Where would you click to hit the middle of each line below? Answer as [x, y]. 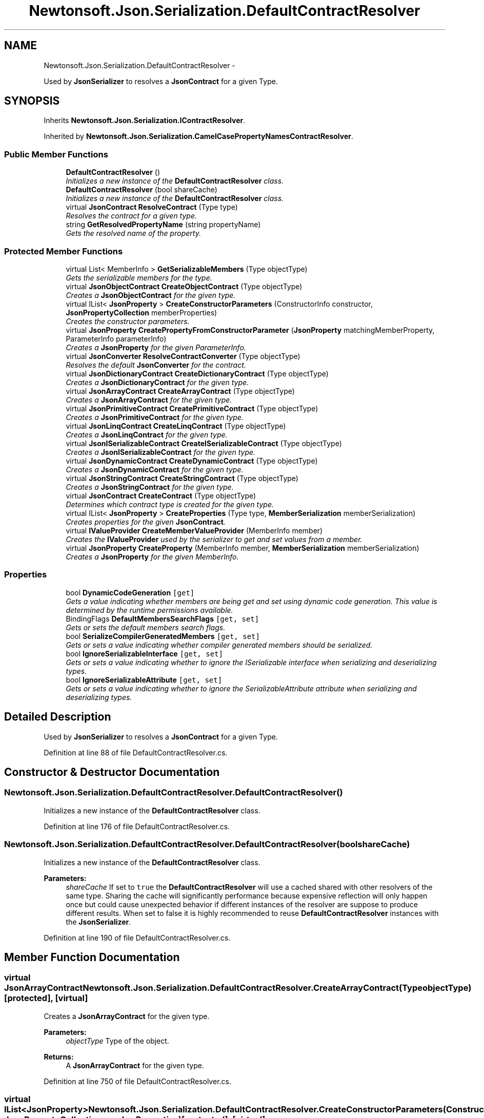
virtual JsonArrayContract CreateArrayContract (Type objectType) [180, 391]
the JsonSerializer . [98, 922]
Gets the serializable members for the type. [139, 277]
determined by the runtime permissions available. [149, 610]
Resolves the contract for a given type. [132, 216]
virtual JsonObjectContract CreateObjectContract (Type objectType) [184, 286]
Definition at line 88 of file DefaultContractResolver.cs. [136, 752]
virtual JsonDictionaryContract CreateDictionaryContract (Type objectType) [197, 373]
